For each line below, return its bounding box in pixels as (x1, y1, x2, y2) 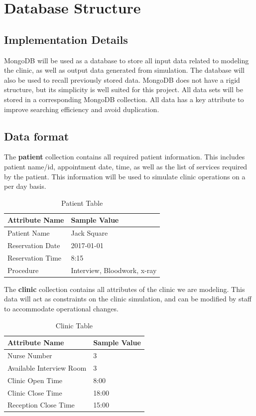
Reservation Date (7, 240, 60, 250)
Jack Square (71, 228, 108, 238)
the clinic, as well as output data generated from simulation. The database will (4, 65, 245, 75)
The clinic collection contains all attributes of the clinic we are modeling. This (4, 283, 245, 294)
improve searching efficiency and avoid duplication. (4, 104, 159, 114)
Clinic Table (55, 320, 93, 330)
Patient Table (61, 197, 103, 208)
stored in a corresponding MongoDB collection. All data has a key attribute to (4, 94, 244, 104)
